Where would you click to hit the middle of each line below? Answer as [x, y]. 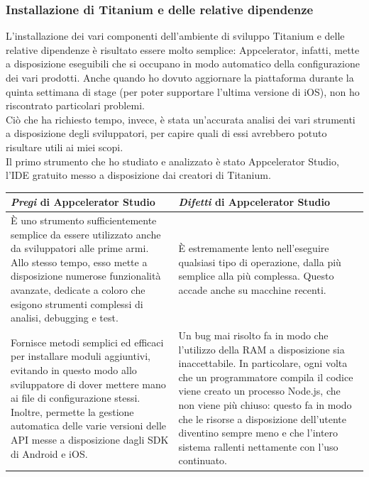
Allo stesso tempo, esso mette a [79, 262]
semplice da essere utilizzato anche [86, 234]
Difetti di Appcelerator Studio [254, 202]
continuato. [203, 460]
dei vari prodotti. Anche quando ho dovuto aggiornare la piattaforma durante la [180, 77]
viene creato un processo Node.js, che [259, 391]
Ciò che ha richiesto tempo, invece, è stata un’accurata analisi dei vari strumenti [181, 119]
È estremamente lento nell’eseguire [254, 248]
